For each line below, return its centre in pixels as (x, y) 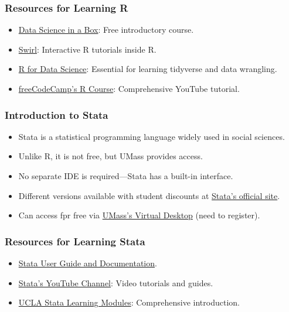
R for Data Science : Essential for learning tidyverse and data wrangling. (148, 69)
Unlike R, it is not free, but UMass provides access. (110, 156)
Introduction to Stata (57, 114)
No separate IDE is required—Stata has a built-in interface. (126, 176)
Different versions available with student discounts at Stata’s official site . (149, 195)
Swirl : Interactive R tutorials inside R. (87, 49)
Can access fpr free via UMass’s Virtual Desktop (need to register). (139, 215)
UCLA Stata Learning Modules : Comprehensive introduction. (129, 302)
